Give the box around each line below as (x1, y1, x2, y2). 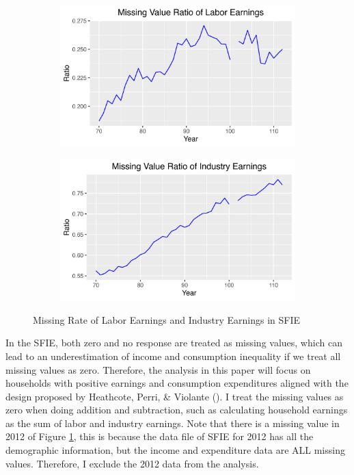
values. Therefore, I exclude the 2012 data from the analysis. (5, 456, 259, 470)
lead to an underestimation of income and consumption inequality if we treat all (5, 348, 341, 363)
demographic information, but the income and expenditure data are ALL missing (5, 443, 345, 457)
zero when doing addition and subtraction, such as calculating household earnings (5, 402, 348, 417)
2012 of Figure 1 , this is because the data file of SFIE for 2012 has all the (5, 429, 314, 444)
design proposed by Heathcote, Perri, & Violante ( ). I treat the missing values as (5, 389, 344, 403)
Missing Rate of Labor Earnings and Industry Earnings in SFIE (33, 312, 301, 326)
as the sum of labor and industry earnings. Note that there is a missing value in (5, 415, 340, 430)
